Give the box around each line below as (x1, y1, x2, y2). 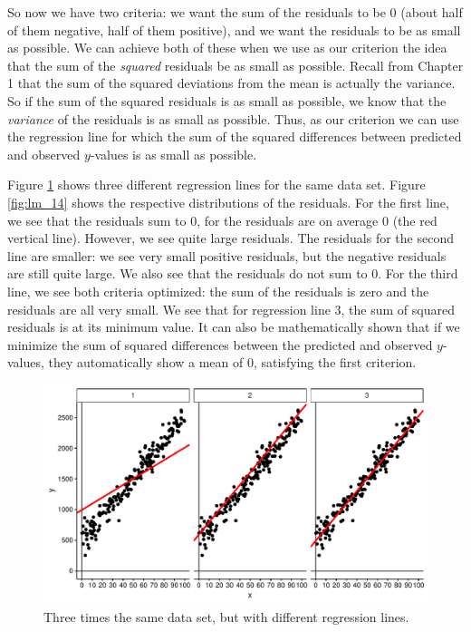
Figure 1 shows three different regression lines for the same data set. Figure (7, 175, 426, 194)
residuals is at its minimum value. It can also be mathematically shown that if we (7, 317, 460, 336)
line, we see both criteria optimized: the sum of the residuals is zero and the (7, 281, 429, 300)
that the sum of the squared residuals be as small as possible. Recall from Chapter (7, 55, 464, 74)
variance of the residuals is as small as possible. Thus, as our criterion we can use (7, 109, 459, 128)
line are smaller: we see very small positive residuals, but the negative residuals (7, 246, 447, 265)
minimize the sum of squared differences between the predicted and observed (7, 335, 433, 354)
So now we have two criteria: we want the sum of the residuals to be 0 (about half (7, 3, 463, 21)
